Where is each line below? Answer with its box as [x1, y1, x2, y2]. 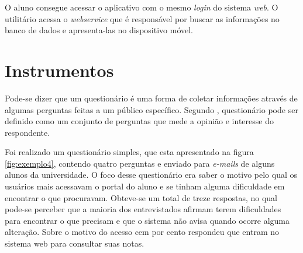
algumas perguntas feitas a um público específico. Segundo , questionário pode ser [5, 103, 298, 115]
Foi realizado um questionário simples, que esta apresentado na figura [5, 146, 254, 158]
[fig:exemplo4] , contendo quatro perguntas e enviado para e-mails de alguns [5, 157, 275, 169]
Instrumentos [5, 58, 114, 82]
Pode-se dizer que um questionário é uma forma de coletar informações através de [5, 92, 298, 104]
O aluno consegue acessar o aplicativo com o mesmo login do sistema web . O [5, 1, 278, 13]
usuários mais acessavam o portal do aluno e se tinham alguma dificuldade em [5, 180, 285, 192]
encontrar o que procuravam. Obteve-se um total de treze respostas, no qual [5, 191, 278, 203]
